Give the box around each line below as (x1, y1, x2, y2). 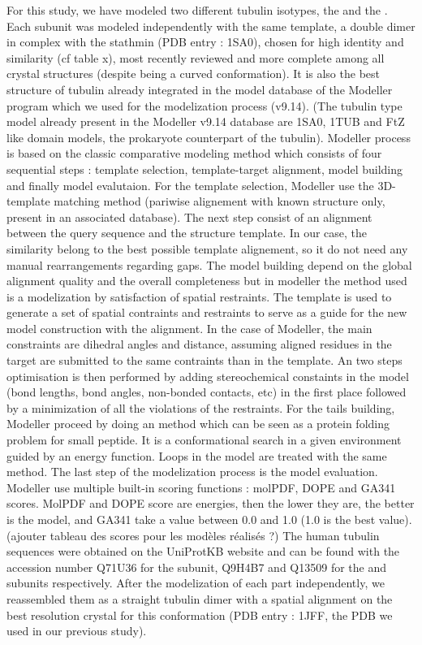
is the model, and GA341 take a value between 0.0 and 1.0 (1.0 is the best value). (6, 511, 412, 527)
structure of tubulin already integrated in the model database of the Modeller (6, 80, 393, 97)
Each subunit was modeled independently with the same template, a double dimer (6, 17, 416, 34)
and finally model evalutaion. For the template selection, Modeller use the (6, 176, 374, 193)
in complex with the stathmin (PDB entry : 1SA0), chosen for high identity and (6, 33, 404, 50)
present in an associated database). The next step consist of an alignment (6, 208, 372, 225)
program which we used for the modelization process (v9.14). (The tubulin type (6, 97, 403, 114)
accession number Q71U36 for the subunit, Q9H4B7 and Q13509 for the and (6, 558, 387, 575)
